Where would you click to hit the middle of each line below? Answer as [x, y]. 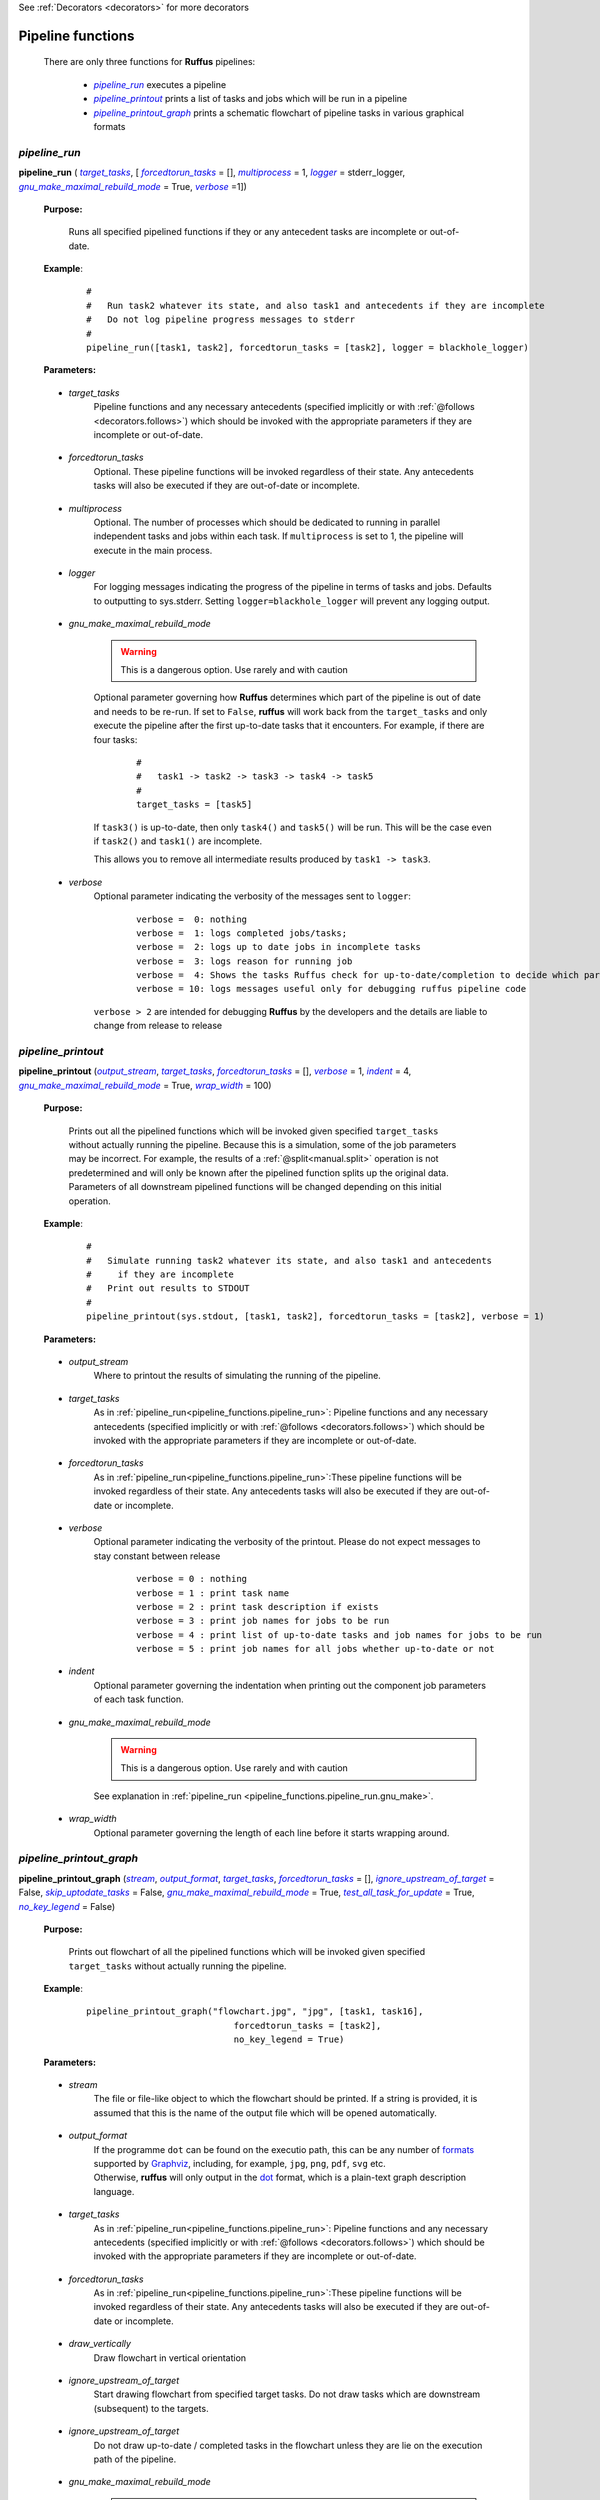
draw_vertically [100, 2344]
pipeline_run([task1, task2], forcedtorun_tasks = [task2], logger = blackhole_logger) [308, 348]
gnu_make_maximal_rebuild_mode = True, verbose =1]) [132, 186]
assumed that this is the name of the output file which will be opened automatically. [265, 2112]
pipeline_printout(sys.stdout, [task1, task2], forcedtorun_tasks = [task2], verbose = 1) [315, 1316]
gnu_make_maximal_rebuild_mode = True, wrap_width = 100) [145, 1085]
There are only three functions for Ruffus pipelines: [149, 62]
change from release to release [158, 1026]
